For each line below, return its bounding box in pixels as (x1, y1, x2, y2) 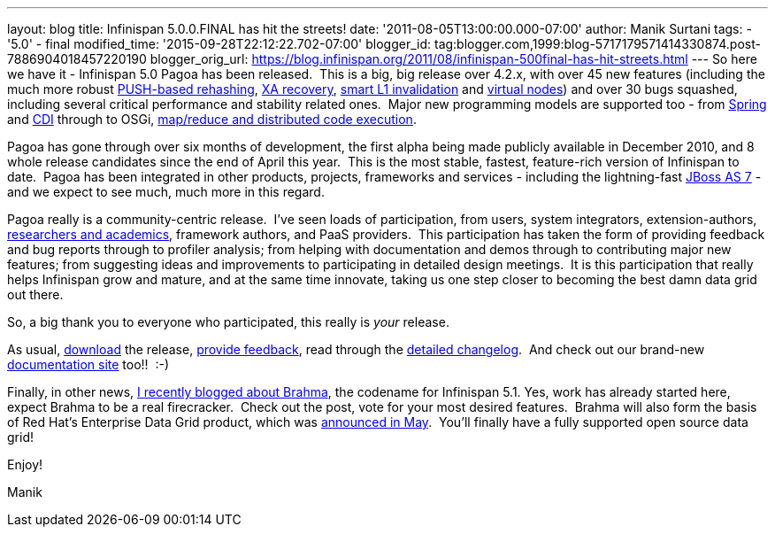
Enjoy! (7, 457, 43, 472)
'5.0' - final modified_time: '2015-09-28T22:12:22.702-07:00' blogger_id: (7, 36, 432, 51)
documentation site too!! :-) (7, 357, 170, 372)
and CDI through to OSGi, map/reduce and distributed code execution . (7, 112, 417, 127)
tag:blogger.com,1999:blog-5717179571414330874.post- (434, 36, 761, 51)
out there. (7, 287, 64, 302)
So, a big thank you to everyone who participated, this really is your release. (7, 314, 449, 329)
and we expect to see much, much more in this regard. (7, 184, 325, 199)
